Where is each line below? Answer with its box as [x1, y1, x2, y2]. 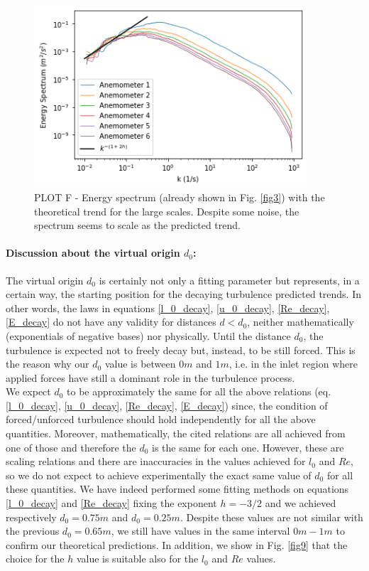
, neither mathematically [247, 314, 354, 329]
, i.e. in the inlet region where [228, 356, 358, 371]
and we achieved [265, 496, 336, 511]
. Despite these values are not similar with [180, 509, 363, 524]
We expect [6, 384, 51, 399]
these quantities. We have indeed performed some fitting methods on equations [6, 481, 349, 496]
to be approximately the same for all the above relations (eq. [67, 384, 331, 399]
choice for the [6, 551, 65, 566]
